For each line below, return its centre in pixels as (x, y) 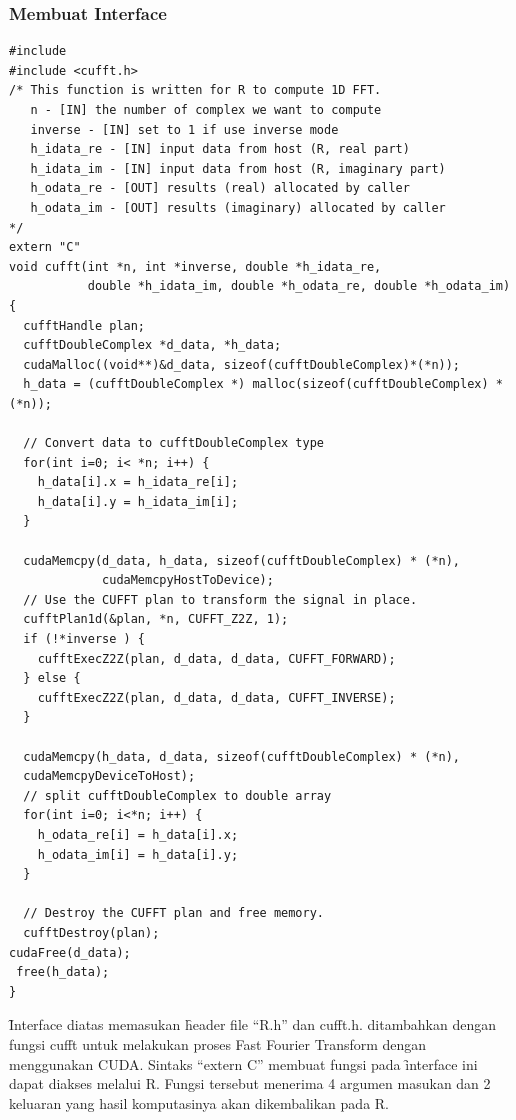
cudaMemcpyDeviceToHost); (109, 776)
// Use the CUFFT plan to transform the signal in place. (220, 599)
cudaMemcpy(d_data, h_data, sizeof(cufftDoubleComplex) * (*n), (242, 560)
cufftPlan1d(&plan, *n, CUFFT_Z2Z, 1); (156, 619)
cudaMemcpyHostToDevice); (188, 580)
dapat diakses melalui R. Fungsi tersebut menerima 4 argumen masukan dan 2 (250, 1083)
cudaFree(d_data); (70, 952)
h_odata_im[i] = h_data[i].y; (138, 854)
